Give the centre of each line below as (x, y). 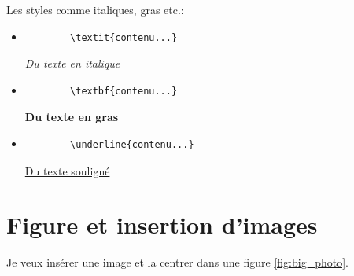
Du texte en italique (72, 63)
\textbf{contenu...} (124, 91)
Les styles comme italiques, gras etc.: (95, 9)
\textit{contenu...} (124, 37)
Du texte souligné (67, 170)
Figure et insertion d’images (162, 224)
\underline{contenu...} (132, 144)
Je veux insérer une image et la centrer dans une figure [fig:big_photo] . (177, 262)
